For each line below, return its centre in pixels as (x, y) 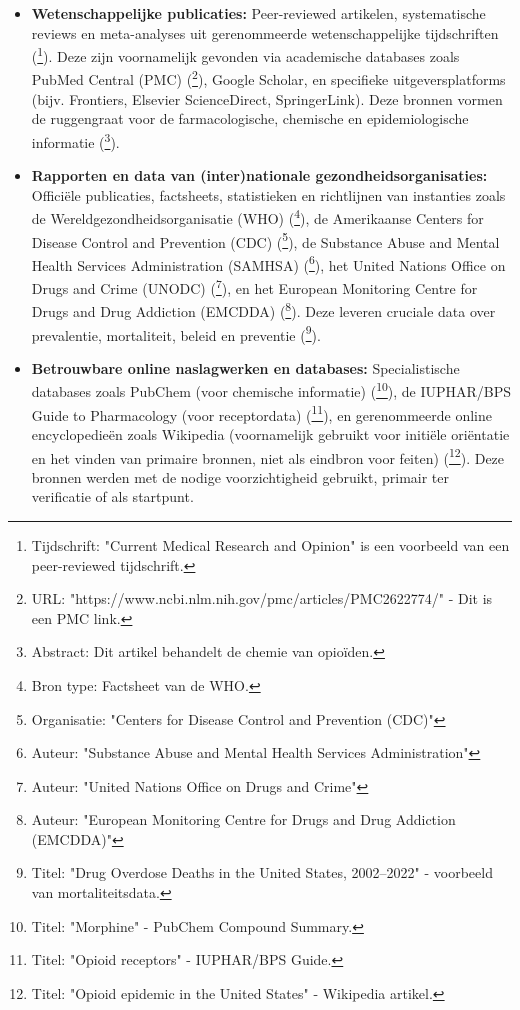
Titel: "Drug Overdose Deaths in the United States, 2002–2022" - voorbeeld (262, 872)
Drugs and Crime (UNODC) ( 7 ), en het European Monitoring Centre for (254, 286)
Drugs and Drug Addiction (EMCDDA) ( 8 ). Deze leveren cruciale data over (263, 309)
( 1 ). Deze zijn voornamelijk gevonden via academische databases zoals (245, 54)
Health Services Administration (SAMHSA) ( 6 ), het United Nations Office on (268, 263)
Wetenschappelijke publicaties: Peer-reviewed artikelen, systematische (258, 13)
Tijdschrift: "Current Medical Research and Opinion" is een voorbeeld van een (270, 544)
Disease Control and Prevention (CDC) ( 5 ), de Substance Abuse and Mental (265, 240)
